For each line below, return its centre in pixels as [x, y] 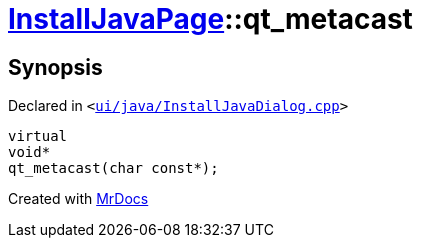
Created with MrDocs [78, 199]
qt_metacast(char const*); [113, 168]
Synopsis [55, 67]
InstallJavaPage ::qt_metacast [210, 19]
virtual [38, 136]
